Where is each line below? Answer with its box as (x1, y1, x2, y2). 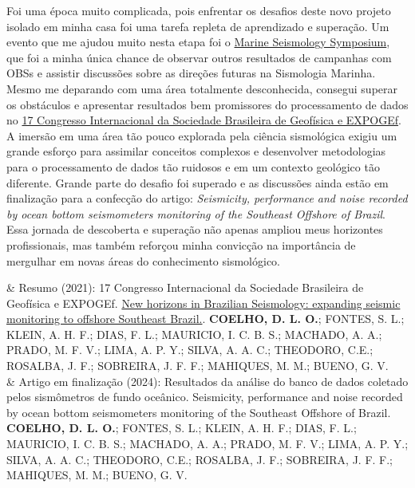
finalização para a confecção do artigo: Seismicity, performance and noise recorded (6, 190, 408, 207)
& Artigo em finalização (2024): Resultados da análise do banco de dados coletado (6, 372, 409, 389)
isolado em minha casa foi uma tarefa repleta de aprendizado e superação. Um (6, 18, 389, 34)
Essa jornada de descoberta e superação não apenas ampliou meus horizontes (6, 221, 383, 238)
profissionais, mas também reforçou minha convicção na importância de (6, 236, 356, 253)
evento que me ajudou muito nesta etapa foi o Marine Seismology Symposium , (6, 33, 390, 50)
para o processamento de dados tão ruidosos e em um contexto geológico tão (6, 158, 380, 175)
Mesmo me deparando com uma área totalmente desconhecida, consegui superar (6, 80, 398, 96)
